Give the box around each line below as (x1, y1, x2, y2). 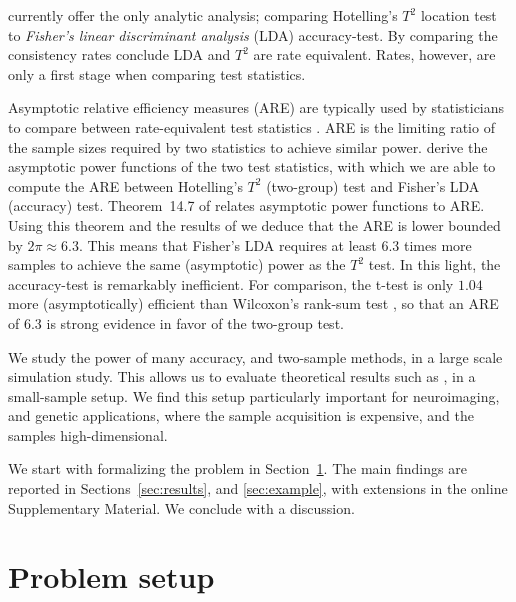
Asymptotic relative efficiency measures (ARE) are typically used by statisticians (8, 97, 505, 118)
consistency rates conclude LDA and (8, 44, 231, 65)
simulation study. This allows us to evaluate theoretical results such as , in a (8, 366, 476, 387)
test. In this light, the (368, 254, 501, 275)
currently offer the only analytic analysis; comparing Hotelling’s (8, 5, 398, 25)
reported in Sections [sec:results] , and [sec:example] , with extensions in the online (8, 478, 508, 499)
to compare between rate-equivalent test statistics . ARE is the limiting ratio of (8, 116, 495, 137)
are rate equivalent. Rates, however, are (253, 44, 496, 65)
